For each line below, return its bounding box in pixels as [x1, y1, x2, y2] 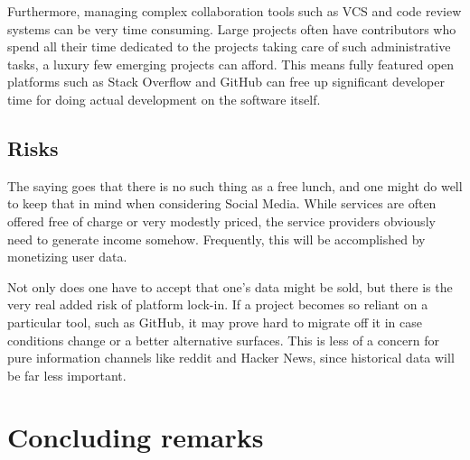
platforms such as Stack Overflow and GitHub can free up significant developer [7, 72, 445, 91]
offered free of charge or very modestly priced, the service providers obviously [7, 211, 436, 230]
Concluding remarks [7, 419, 264, 455]
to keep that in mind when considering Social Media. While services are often [7, 194, 437, 213]
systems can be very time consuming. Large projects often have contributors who [7, 19, 456, 38]
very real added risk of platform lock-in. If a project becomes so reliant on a [7, 295, 428, 314]
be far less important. [7, 365, 127, 384]
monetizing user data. [7, 247, 127, 266]
